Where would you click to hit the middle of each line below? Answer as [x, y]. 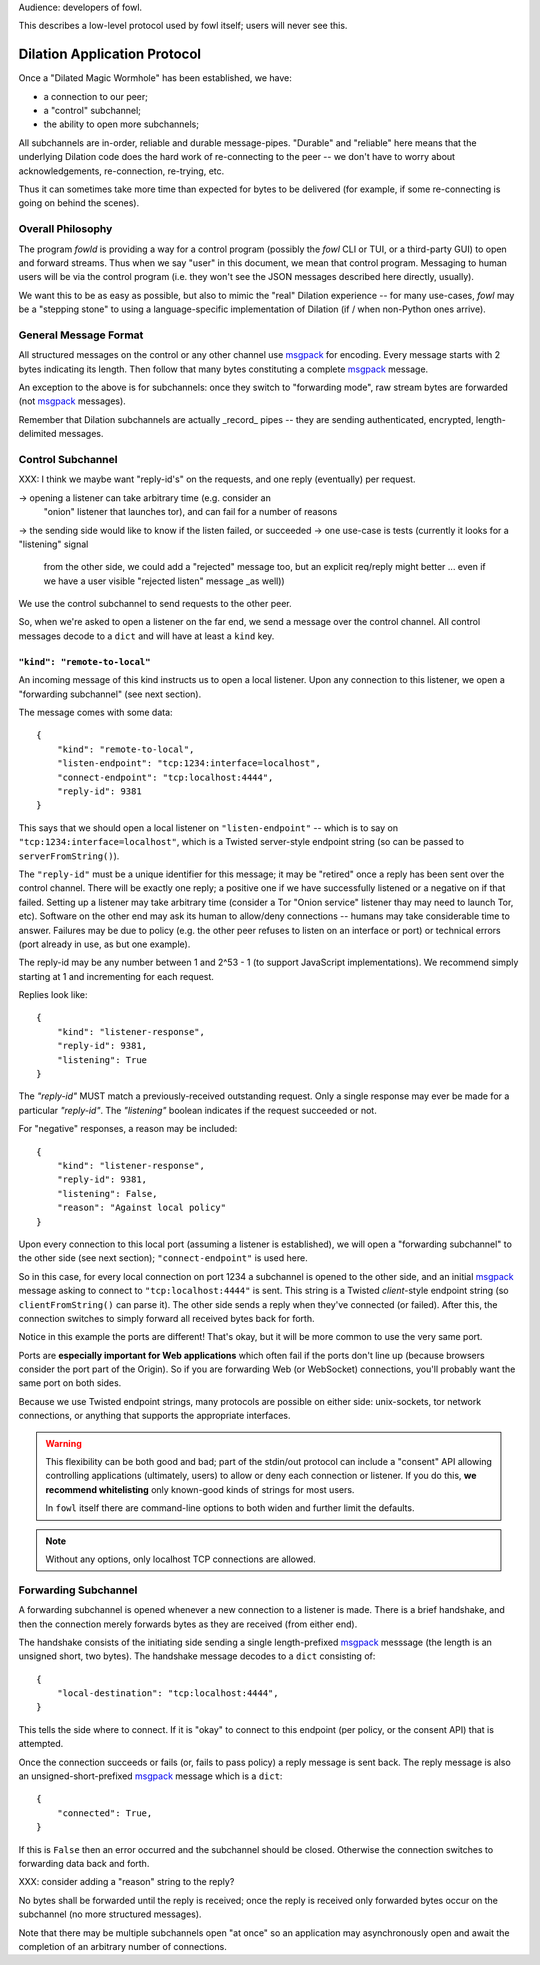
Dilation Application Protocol [110, 54]
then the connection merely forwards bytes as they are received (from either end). [188, 1624]
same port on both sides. [70, 1383]
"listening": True [102, 1059]
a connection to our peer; [96, 96]
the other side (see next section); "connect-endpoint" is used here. [163, 1258]
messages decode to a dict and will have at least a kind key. [146, 636]
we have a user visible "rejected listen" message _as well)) [164, 581]
